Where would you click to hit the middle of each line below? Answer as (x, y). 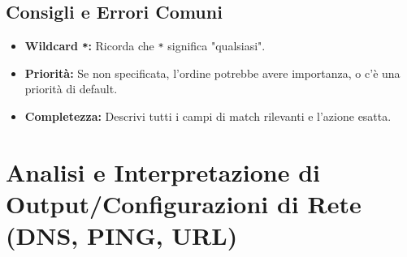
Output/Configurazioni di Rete (184, 204)
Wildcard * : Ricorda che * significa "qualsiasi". (145, 46)
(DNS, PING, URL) (122, 236)
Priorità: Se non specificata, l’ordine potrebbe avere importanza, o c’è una (212, 73)
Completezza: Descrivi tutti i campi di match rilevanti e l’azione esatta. (208, 116)
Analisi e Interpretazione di (163, 171)
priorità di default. (71, 89)
